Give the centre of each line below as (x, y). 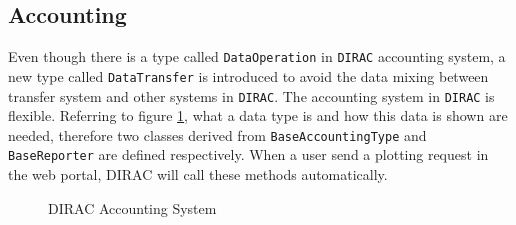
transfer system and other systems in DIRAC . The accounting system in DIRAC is (251, 95)
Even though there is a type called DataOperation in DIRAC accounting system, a (257, 56)
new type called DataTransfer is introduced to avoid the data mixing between (248, 75)
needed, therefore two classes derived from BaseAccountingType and (217, 134)
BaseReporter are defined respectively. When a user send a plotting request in (248, 154)
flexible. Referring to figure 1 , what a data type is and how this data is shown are (258, 115)
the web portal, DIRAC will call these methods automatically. (198, 174)
